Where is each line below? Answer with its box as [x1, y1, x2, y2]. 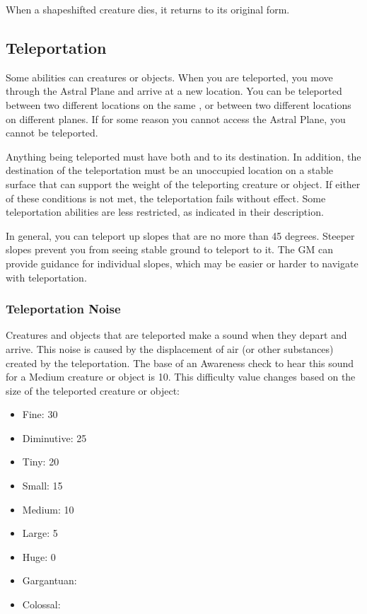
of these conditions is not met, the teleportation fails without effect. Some [6, 190, 326, 205]
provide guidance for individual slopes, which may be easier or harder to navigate [6, 255, 359, 270]
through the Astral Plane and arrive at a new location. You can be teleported [6, 83, 342, 98]
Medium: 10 [22, 502, 74, 516]
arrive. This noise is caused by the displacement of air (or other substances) [6, 341, 334, 356]
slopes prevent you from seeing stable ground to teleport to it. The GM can [6, 242, 333, 257]
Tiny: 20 [22, 454, 59, 469]
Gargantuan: [22, 573, 77, 588]
